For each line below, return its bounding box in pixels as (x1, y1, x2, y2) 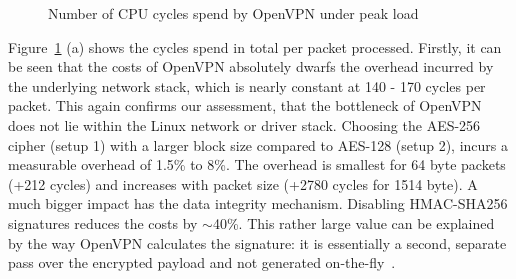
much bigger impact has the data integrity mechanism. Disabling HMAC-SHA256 (8, 193, 508, 214)
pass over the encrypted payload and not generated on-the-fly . (8, 252, 396, 273)
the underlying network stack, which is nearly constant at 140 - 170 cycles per (8, 75, 486, 96)
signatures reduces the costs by (8, 212, 198, 233)
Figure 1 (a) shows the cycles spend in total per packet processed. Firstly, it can (8, 36, 502, 57)
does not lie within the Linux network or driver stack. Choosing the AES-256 (8, 114, 481, 135)
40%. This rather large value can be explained (212, 212, 495, 233)
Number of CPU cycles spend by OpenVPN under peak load (48, 3, 419, 23)
